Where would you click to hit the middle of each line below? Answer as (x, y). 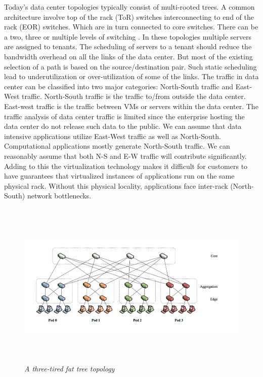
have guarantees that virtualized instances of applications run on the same (119, 176)
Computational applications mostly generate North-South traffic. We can (117, 146)
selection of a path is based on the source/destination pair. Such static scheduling (130, 66)
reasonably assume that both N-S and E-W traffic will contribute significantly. (125, 156)
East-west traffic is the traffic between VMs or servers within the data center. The (131, 106)
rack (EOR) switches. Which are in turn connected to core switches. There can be (131, 27)
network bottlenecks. (59, 196)
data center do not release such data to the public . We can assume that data (123, 126)
